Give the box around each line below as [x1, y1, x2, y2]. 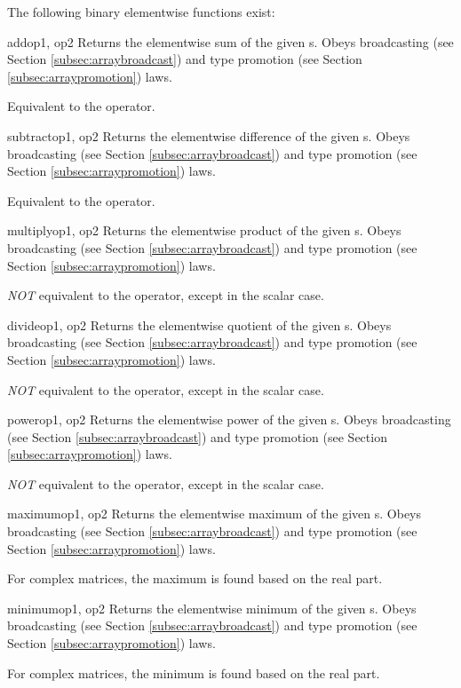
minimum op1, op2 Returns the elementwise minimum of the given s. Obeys [7, 598, 417, 617]
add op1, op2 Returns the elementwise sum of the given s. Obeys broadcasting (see [7, 32, 454, 51]
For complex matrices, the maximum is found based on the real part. [7, 569, 383, 588]
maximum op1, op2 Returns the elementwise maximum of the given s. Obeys [7, 504, 422, 523]
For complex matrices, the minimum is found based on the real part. [7, 663, 380, 682]
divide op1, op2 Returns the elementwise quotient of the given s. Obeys [7, 315, 392, 334]
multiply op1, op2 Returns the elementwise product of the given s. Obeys [7, 221, 401, 240]
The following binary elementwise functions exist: [7, 3, 275, 20]
